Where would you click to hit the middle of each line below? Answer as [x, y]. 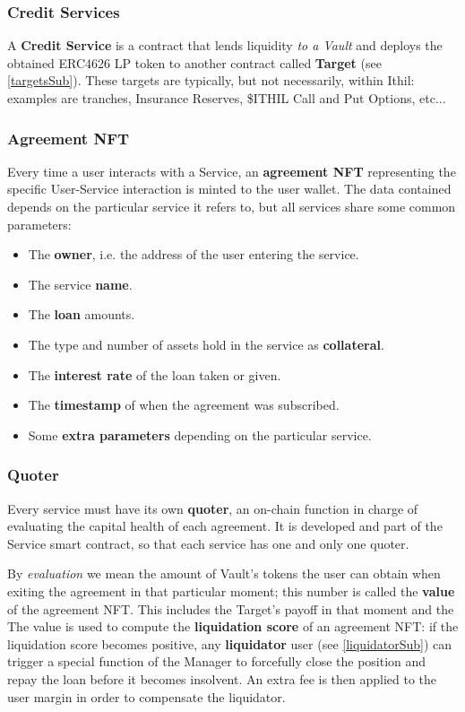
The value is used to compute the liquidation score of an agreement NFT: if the [233, 626]
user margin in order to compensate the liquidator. [146, 696]
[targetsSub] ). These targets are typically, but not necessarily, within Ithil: [211, 80]
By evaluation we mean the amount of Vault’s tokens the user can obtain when [224, 573]
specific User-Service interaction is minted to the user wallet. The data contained [229, 189]
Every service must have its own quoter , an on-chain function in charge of [213, 508]
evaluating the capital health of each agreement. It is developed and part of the [225, 526]
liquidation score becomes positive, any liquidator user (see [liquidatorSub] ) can [230, 643]
